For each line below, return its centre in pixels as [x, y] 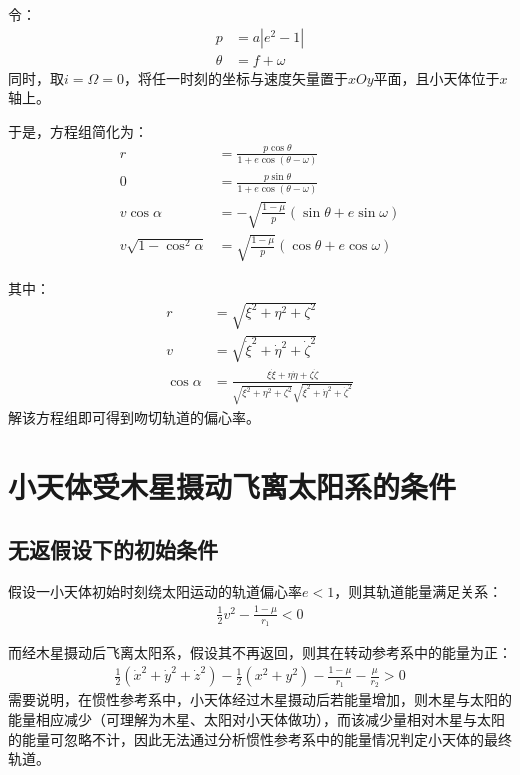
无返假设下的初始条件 [113, 549]
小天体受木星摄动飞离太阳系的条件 [232, 485]
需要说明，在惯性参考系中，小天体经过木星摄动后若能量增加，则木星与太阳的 [260, 699]
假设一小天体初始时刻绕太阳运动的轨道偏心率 [155, 591]
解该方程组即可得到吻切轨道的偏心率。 [134, 416]
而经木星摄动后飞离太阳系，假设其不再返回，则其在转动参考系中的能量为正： [260, 652]
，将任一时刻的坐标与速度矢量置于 [235, 77]
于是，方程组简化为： [78, 130]
